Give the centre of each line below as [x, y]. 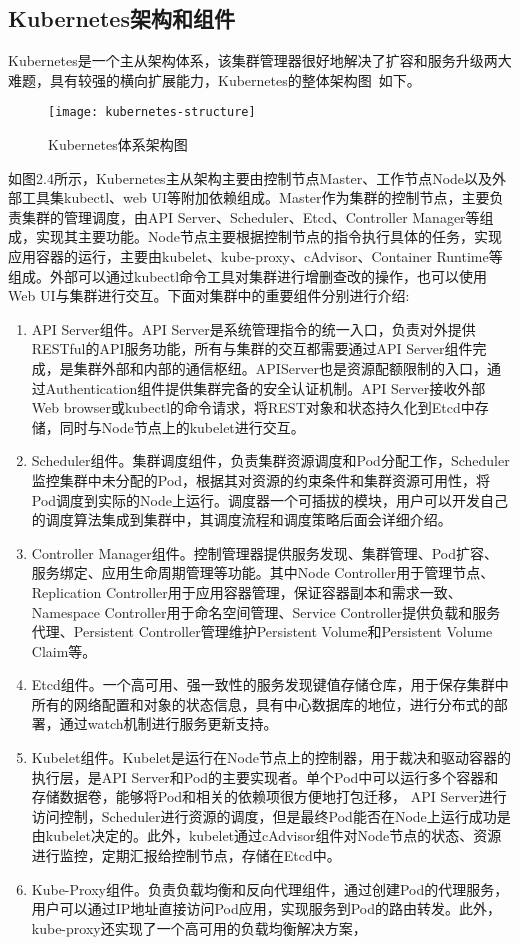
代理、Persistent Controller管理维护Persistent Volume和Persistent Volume [262, 631]
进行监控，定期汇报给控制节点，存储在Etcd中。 [186, 855]
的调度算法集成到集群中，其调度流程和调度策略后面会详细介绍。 [241, 519]
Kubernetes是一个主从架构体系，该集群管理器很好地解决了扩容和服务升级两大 [260, 60]
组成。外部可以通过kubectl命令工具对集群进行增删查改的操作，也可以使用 [248, 275]
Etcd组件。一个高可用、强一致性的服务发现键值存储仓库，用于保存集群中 [270, 684]
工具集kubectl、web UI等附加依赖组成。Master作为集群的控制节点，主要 [255, 197]
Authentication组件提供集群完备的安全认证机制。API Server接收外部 [265, 387]
